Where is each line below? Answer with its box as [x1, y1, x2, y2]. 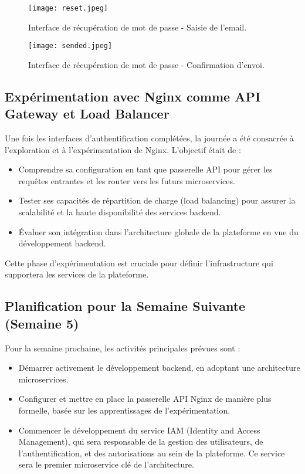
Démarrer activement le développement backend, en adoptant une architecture [18, 361, 300, 374]
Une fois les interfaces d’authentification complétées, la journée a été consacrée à [5, 132, 294, 144]
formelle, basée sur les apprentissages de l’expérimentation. [18, 404, 231, 416]
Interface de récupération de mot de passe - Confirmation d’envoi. [28, 58, 265, 70]
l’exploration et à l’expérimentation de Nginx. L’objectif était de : [5, 143, 241, 155]
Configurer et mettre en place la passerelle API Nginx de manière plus [18, 392, 272, 405]
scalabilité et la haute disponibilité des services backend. [18, 206, 221, 218]
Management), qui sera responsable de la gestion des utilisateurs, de [18, 435, 263, 448]
